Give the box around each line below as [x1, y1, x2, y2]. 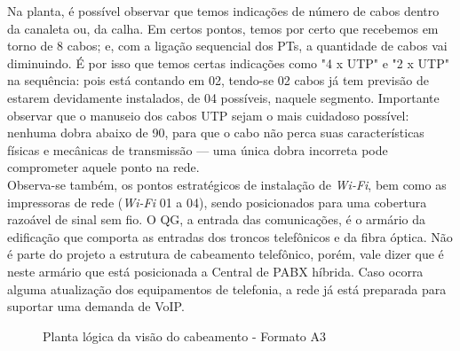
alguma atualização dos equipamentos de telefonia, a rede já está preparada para [7, 279, 447, 298]
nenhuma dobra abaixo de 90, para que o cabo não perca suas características [7, 123, 424, 142]
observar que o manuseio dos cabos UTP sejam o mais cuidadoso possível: [7, 105, 409, 124]
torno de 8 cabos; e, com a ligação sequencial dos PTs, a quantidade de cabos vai [7, 36, 448, 55]
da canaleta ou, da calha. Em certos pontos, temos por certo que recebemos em [7, 19, 439, 37]
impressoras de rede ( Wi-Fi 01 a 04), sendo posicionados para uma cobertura [7, 192, 427, 211]
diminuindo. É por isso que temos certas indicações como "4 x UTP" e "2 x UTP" [7, 53, 449, 72]
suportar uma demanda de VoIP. [7, 297, 185, 316]
